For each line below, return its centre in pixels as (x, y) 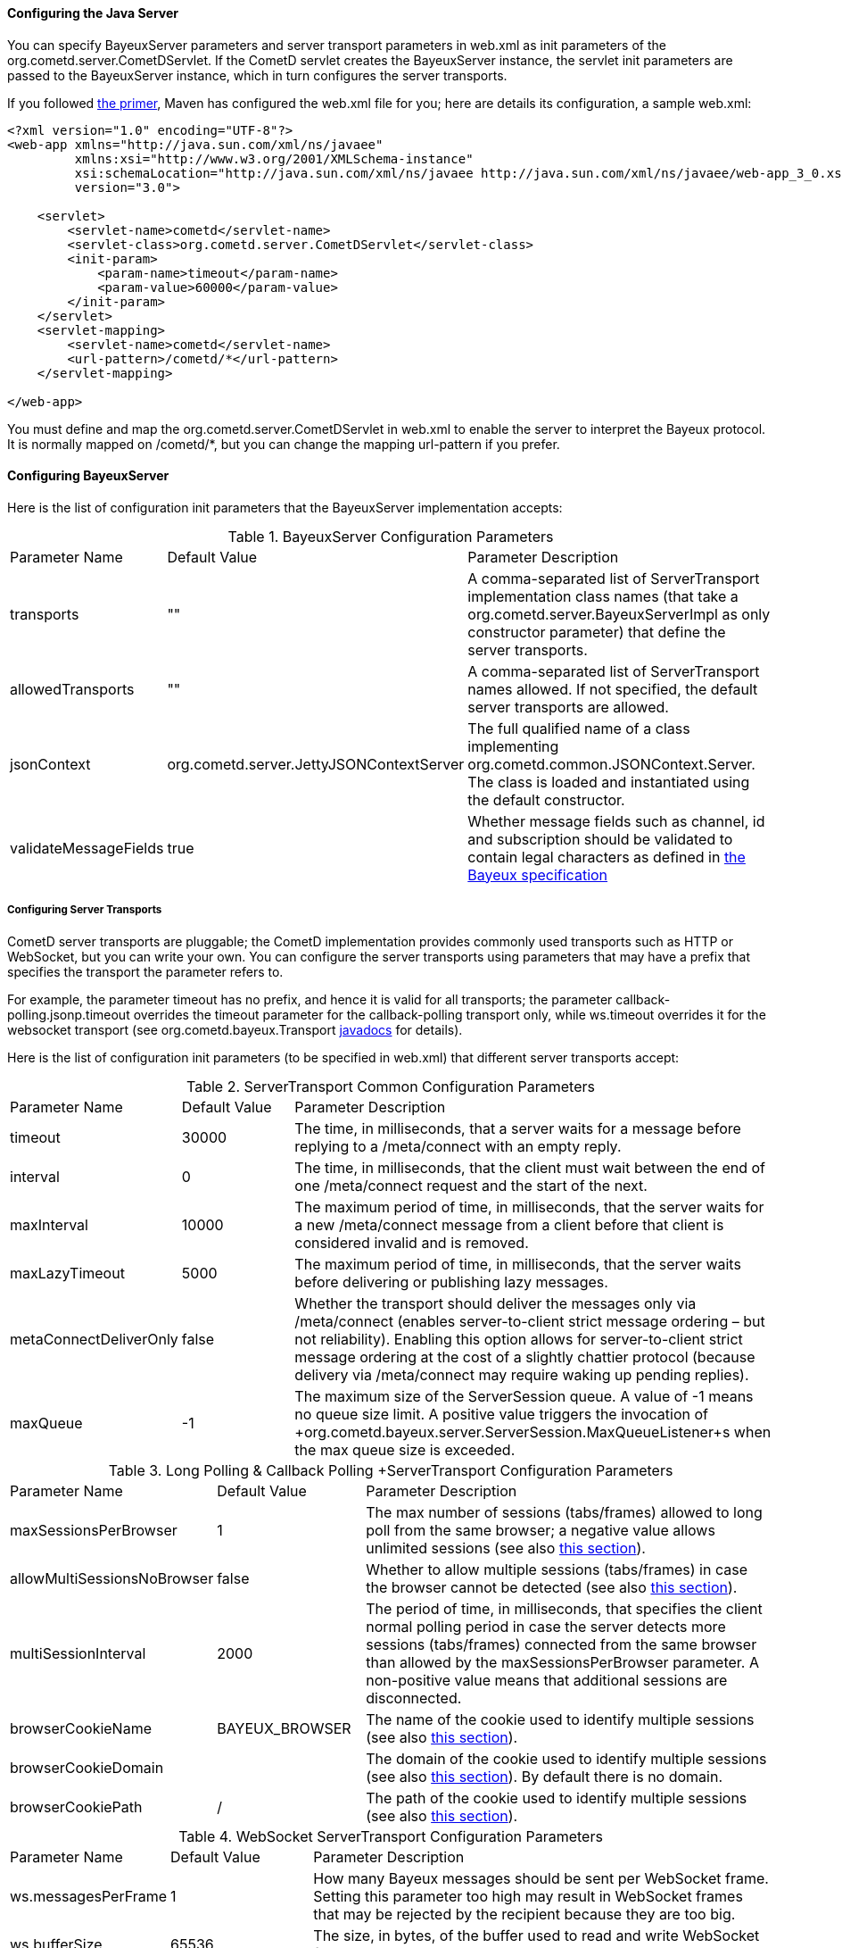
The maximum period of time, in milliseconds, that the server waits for (529, 1207)
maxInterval (49, 1224)
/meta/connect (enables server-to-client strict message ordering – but (530, 1321)
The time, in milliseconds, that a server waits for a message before (518, 1128)
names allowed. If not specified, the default (613, 689)
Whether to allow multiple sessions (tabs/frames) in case (557, 1569)
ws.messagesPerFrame (89, 1896)
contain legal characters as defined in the (607, 857)
